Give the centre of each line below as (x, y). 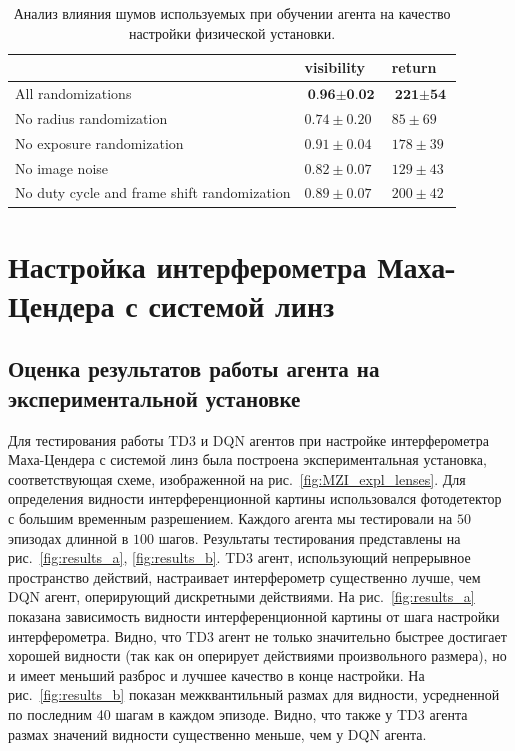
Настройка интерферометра (187, 265)
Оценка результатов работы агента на (194, 368)
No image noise (62, 167)
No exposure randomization (99, 142)
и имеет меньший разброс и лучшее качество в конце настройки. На (216, 674)
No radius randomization (91, 117)
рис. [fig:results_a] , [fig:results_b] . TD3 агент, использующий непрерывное (239, 557)
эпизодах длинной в (68, 537)
